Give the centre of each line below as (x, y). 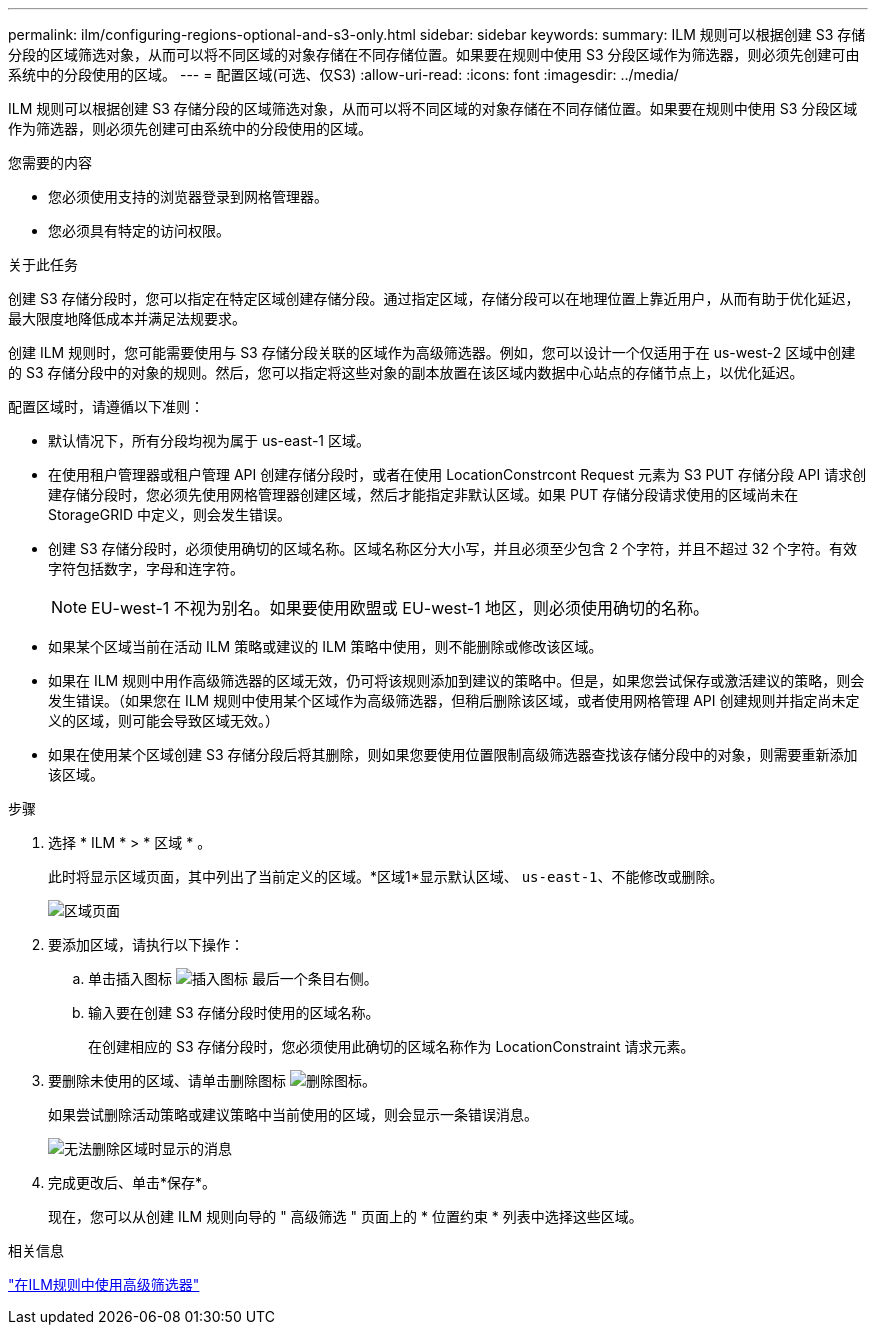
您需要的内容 (50, 162)
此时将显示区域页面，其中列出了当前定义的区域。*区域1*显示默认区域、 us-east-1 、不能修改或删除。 (386, 876)
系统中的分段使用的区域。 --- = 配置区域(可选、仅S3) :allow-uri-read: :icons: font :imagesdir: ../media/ (343, 74)
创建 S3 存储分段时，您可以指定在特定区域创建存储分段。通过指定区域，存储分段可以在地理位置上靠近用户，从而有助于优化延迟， (434, 298)
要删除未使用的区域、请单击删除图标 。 (212, 1080)
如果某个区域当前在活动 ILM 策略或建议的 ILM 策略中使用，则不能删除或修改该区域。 (325, 646)
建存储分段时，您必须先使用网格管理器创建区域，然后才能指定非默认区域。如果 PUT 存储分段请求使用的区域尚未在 (423, 494)
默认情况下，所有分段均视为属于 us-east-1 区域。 (209, 440)
